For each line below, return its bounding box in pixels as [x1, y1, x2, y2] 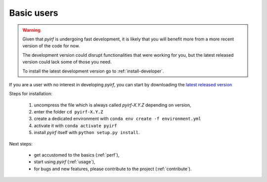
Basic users [9, 7, 59, 18]
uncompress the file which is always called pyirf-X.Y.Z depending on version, [34, 102, 191, 108]
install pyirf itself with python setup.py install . [34, 130, 140, 136]
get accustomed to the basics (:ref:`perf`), [34, 152, 120, 158]
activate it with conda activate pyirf [34, 122, 117, 128]
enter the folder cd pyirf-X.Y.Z [34, 109, 103, 115]
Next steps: [9, 141, 33, 146]
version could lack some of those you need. [22, 59, 112, 65]
